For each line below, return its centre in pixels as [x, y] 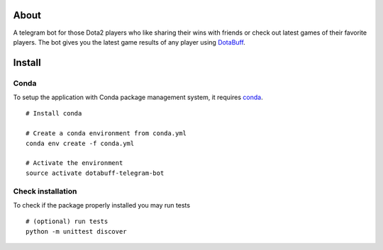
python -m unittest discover [76, 231]
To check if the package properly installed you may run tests [102, 205]
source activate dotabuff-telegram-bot [95, 173]
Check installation [45, 191]
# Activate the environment [74, 163]
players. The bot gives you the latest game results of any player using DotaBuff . [129, 42]
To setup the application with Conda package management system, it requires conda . [138, 97]
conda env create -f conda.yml [80, 143]
